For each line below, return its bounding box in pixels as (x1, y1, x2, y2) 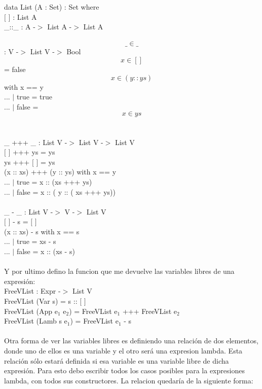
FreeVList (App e (4, 305, 58, 316)
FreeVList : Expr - (4, 286, 61, 296)
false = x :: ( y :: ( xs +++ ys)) (16, 186, 116, 197)
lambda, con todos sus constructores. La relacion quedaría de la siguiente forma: (4, 375, 253, 385)
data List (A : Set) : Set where (4, 2, 99, 12)
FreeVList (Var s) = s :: (4, 296, 78, 306)
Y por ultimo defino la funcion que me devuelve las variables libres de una (4, 266, 235, 276)
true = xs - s (16, 236, 56, 246)
